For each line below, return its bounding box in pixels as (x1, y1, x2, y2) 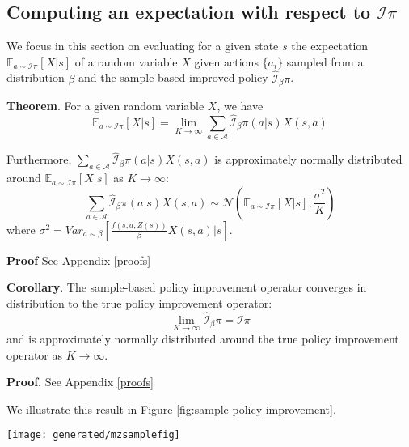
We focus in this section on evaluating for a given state (6, 37, 279, 54)
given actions (194, 53, 259, 70)
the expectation (291, 37, 369, 54)
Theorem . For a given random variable (6, 97, 204, 114)
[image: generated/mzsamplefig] (6, 429, 180, 441)
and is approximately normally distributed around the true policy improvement (6, 330, 399, 347)
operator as (6, 346, 62, 363)
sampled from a (286, 53, 364, 70)
